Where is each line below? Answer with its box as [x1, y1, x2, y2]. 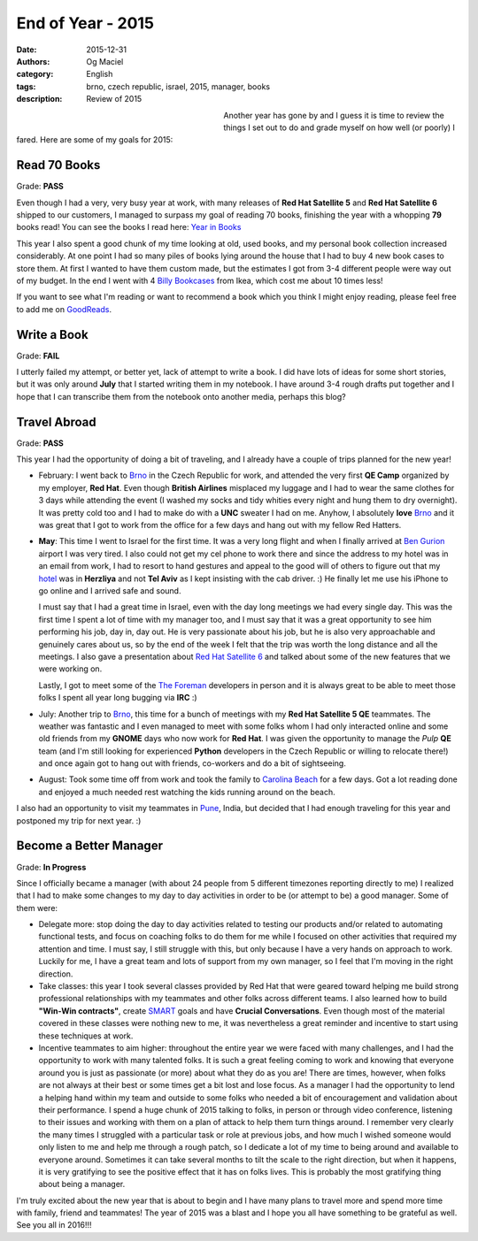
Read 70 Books [16, 157, 101, 172]
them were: [16, 902, 58, 913]
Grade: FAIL [16, 350, 60, 361]
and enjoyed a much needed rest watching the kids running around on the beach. [38, 786, 335, 797]
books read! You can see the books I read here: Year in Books [16, 222, 242, 233]
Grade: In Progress [16, 862, 87, 872]
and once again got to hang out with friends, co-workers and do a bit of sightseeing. [38, 758, 347, 769]
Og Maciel [86, 56, 124, 66]
